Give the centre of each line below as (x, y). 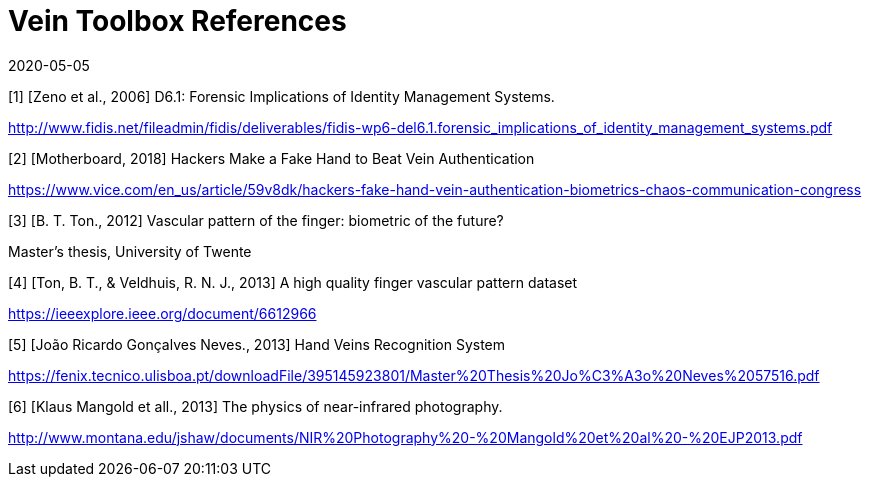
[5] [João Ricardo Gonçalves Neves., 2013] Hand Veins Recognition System (257, 344)
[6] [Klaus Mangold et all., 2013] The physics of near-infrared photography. (255, 406)
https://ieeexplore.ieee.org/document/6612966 (162, 313)
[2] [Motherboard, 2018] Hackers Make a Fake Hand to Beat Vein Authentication (271, 158)
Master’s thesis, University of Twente (130, 251)
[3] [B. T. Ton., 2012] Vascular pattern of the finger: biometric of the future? (256, 220)
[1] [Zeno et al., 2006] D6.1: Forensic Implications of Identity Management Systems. (281, 96)
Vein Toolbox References (177, 21)
